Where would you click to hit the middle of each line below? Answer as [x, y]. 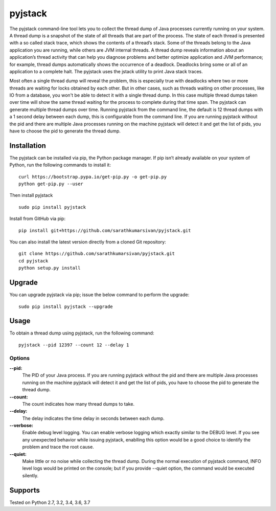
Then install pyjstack [31, 195]
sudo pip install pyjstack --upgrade [66, 306]
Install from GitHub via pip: [38, 219]
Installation [28, 146]
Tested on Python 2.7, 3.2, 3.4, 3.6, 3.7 [50, 502]
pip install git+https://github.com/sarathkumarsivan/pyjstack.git [105, 230]
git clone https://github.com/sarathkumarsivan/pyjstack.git [97, 254]
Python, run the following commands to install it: [60, 165]
